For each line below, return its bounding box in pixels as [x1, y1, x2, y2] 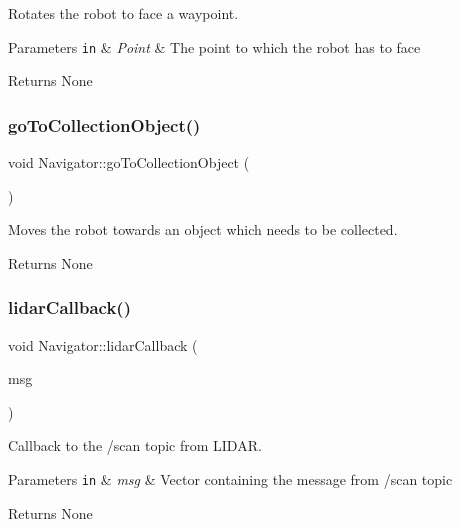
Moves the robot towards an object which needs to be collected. [8, 219, 398, 240]
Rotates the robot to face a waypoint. [8, 3, 239, 23]
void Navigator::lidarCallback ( [8, 334, 198, 355]
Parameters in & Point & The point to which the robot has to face [8, 36, 421, 57]
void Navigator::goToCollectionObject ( [8, 152, 250, 173]
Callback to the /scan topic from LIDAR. [8, 435, 262, 456]
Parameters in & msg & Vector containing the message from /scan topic [8, 469, 453, 490]
